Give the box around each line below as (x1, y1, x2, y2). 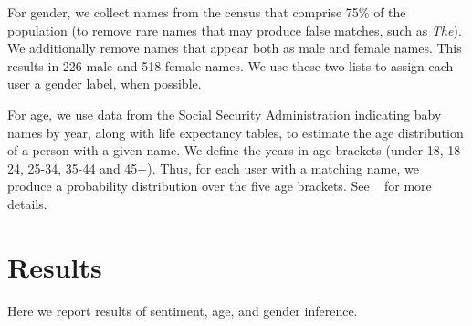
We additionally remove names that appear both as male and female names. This (7, 38, 462, 58)
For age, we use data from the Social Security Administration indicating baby (7, 104, 442, 123)
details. (7, 194, 47, 213)
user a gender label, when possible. (7, 74, 202, 93)
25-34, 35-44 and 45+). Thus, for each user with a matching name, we (27, 158, 419, 177)
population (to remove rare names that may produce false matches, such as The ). (7, 20, 462, 39)
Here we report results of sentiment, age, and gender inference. (7, 300, 358, 320)
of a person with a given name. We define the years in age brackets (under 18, (7, 141, 444, 160)
